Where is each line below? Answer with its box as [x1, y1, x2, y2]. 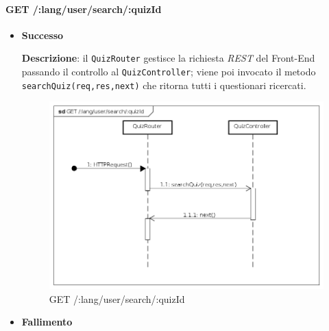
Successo [21, 27, 64, 42]
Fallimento [21, 315, 73, 329]
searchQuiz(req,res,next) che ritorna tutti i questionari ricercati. [21, 77, 306, 92]
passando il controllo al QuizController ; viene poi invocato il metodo [21, 64, 316, 79]
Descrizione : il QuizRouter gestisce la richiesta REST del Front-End [21, 51, 315, 65]
